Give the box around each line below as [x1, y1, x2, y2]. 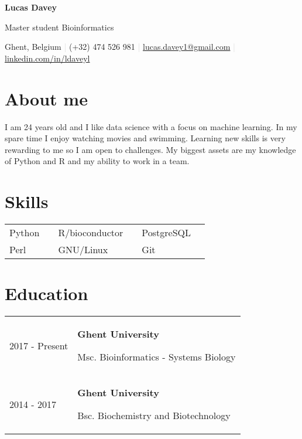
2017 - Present [9, 338, 68, 352]
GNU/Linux [58, 243, 108, 256]
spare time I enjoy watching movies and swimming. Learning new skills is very [5, 132, 286, 144]
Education [5, 281, 88, 305]
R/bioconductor [58, 226, 123, 239]
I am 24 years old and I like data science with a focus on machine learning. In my [5, 120, 297, 132]
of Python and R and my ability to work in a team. [5, 155, 190, 167]
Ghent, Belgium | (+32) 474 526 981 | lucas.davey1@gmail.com [5, 40, 231, 53]
